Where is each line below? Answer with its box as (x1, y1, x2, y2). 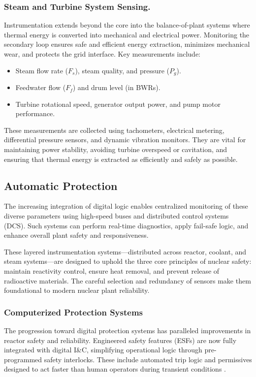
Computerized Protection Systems (4, 306, 143, 318)
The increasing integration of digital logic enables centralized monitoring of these (4, 201, 248, 211)
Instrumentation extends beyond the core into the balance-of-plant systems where (4, 20, 250, 30)
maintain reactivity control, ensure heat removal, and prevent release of (4, 265, 220, 276)
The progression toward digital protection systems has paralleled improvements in (4, 325, 251, 335)
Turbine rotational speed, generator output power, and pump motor (15, 98, 221, 109)
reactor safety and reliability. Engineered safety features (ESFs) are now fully (4, 335, 237, 345)
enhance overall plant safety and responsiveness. (4, 230, 149, 240)
